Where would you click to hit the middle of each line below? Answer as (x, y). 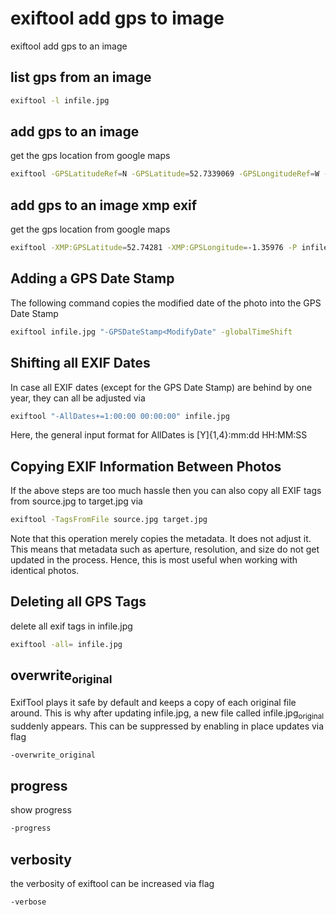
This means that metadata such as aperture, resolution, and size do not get (165, 549)
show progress (41, 810)
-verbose (28, 902)
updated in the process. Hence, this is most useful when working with (154, 560)
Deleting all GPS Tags (78, 602)
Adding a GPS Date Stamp (92, 278)
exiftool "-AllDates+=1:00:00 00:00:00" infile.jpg (120, 416)
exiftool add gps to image (117, 18)
